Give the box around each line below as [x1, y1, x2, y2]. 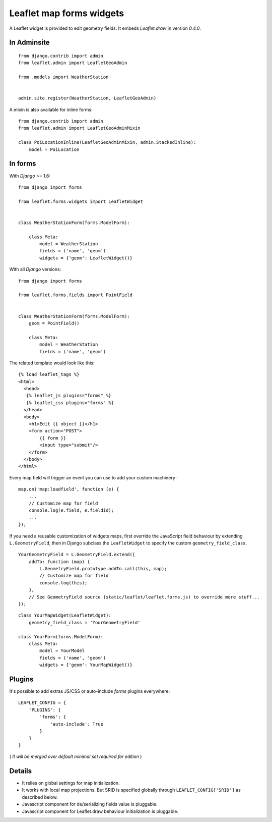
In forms [9, 159, 36, 168]
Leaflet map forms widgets [9, 8, 124, 19]
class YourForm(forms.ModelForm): [18, 634, 103, 639]
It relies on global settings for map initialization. [22, 780, 120, 786]
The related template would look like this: [9, 360, 95, 366]
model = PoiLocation [28, 146, 80, 152]
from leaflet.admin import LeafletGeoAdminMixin [18, 125, 141, 131]
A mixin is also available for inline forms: [9, 106, 93, 113]
